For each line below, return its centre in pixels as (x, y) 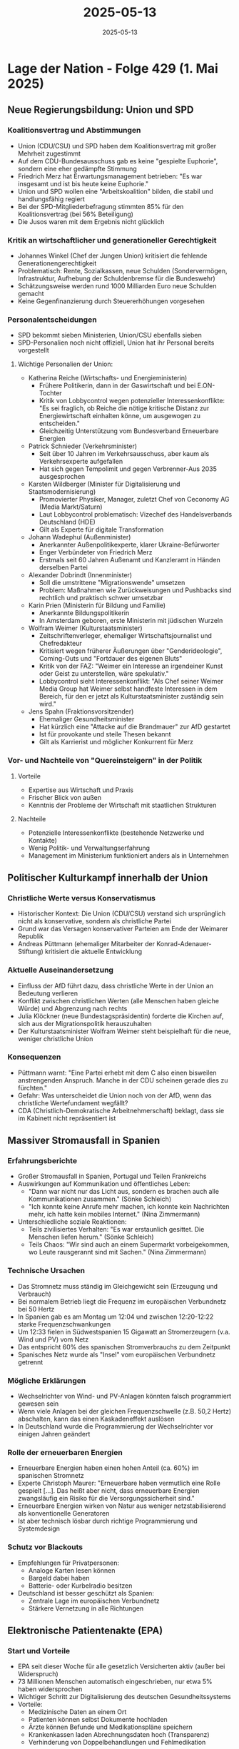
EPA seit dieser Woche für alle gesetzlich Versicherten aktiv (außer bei (121, 1666)
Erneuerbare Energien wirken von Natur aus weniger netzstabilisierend (122, 1506)
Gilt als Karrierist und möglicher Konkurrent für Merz (116, 742)
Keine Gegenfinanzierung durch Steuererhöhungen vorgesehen (111, 301)
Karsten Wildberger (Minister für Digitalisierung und (104, 484)
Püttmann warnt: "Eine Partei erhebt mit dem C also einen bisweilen (117, 1073)
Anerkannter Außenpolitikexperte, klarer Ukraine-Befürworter (129, 545)
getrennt (30, 1362)
